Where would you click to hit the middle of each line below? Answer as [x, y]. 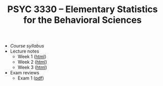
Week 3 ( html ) [32, 67]
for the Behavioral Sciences [83, 20]
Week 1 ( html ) [32, 57]
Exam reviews [25, 73]
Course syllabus [27, 46]
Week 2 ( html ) [32, 62]
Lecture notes [25, 51]
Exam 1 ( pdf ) [31, 78]
